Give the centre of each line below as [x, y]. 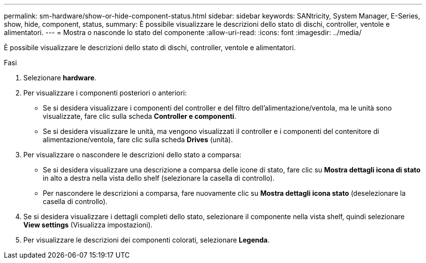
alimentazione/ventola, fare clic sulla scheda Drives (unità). [138, 140]
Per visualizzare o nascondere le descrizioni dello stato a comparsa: [133, 155]
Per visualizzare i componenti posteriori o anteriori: [105, 93]
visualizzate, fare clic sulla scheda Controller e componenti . [140, 116]
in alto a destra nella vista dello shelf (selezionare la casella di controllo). [159, 178]
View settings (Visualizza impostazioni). [88, 225]
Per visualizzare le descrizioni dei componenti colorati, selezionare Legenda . [147, 240]
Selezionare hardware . [60, 78]
